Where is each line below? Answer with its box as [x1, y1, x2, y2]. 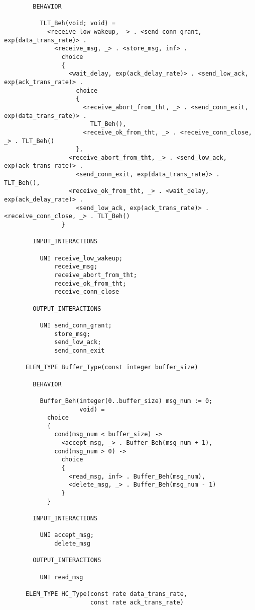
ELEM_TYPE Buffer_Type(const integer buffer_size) [25, 364, 198, 371]
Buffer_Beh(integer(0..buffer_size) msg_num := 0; [40, 397, 213, 404]
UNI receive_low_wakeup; [40, 254, 123, 262]
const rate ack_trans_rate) [90, 598, 184, 606]
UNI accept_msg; [40, 531, 94, 539]
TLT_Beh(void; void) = [40, 20, 115, 27]
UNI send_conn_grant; [40, 321, 112, 329]
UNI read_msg [40, 573, 83, 581]
